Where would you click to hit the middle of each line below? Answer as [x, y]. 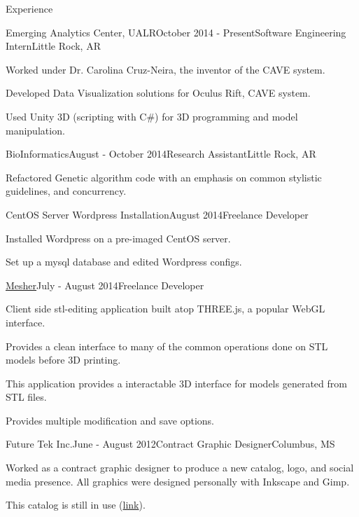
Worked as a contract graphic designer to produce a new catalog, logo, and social [180, 468]
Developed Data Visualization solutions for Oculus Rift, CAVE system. [158, 93]
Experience [29, 8]
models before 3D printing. [63, 360]
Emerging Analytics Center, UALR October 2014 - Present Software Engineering [176, 32]
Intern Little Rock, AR [53, 46]
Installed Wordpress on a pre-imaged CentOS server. [118, 238]
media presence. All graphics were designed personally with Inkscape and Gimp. [178, 481]
